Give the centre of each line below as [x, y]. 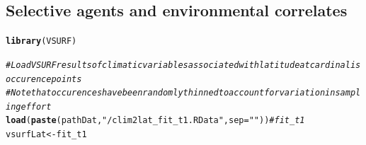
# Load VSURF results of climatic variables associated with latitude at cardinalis [183, 65]
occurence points [44, 79]
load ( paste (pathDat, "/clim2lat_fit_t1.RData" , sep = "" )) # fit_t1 [155, 121]
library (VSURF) [41, 41]
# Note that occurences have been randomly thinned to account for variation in [171, 93]
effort [36, 106]
